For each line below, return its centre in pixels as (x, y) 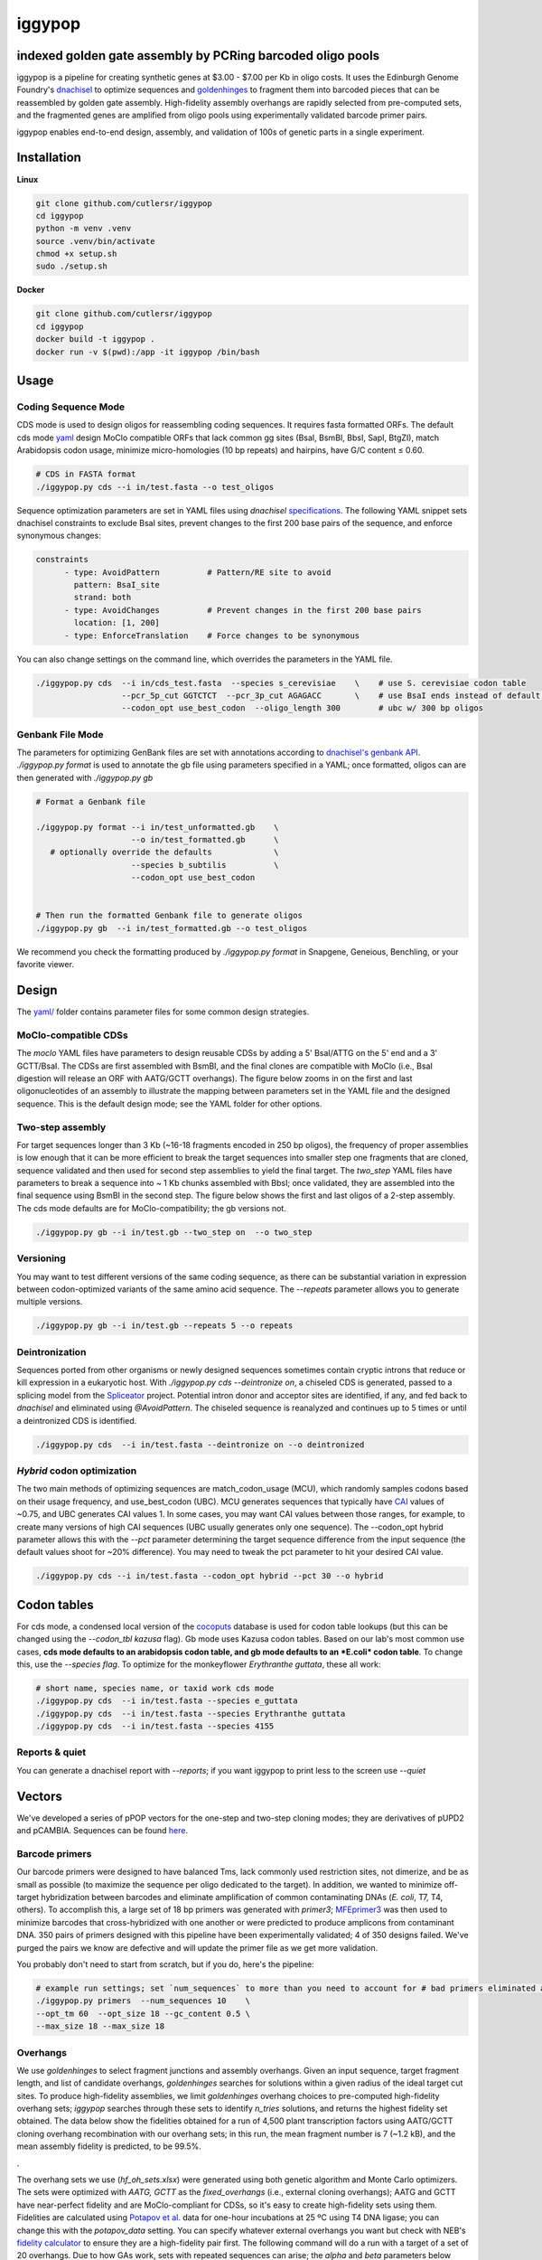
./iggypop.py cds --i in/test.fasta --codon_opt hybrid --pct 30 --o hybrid (210, 1576)
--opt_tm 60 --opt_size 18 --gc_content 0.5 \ (143, 2013)
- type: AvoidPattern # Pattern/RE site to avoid (198, 572)
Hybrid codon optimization (77, 1471)
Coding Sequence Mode (71, 407)
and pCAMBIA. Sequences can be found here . (103, 1831)
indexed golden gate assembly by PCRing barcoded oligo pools (198, 56)
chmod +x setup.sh (76, 254)
